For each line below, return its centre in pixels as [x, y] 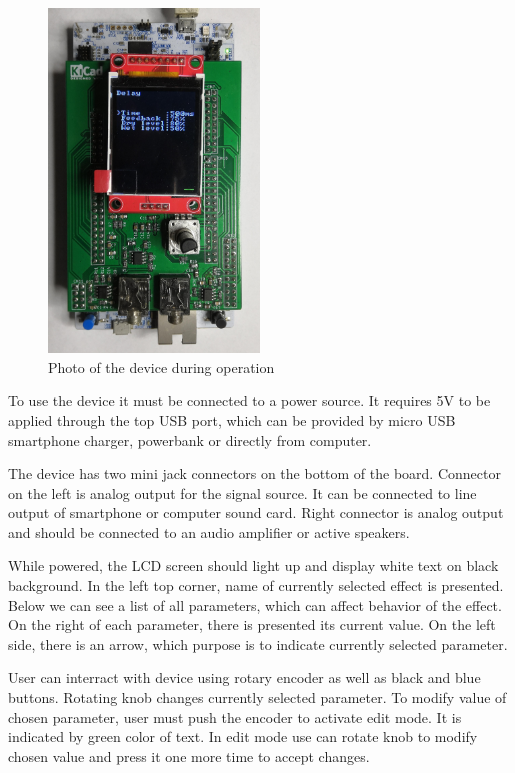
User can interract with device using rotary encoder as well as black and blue [244, 677]
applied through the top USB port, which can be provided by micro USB [232, 419]
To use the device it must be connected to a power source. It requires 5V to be [249, 400]
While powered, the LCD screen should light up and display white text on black [253, 565]
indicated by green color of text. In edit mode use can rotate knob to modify [243, 736]
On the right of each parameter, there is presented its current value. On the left [252, 624]
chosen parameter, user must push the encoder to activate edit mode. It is [235, 716]
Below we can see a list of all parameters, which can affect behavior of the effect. [255, 604]
